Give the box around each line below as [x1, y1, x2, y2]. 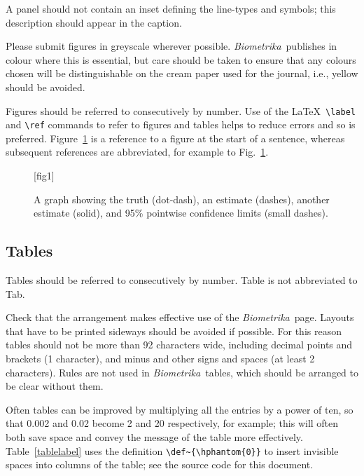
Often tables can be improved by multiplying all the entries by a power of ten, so [6, 402, 353, 416]
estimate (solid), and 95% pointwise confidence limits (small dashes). [34, 205, 328, 220]
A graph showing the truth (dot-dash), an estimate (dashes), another [34, 191, 330, 206]
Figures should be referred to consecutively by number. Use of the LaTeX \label [6, 103, 356, 118]
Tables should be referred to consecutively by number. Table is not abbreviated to [6, 273, 358, 287]
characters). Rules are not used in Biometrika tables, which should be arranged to [6, 365, 358, 379]
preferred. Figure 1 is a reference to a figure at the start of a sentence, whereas [6, 130, 345, 145]
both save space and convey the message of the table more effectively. [6, 429, 303, 444]
